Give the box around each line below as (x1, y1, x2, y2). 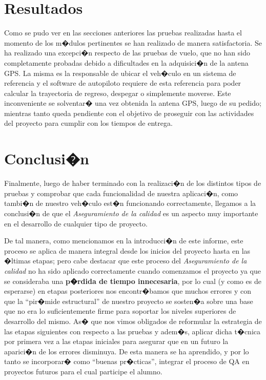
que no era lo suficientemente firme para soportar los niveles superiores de (4, 306, 236, 316)
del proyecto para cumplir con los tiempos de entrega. (4, 118, 173, 128)
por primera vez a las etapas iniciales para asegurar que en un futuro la (4, 336, 229, 347)
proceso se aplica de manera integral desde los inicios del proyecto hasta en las (4, 245, 251, 256)
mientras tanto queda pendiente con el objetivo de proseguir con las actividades (4, 107, 254, 118)
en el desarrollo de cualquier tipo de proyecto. (4, 218, 148, 229)
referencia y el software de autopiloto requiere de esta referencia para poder (4, 78, 241, 88)
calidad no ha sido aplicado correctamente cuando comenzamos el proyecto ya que (4, 265, 261, 276)
